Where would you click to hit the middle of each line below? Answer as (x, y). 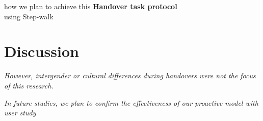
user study (20, 113)
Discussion (42, 51)
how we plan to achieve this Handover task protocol (91, 6)
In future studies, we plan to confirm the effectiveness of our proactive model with (131, 102)
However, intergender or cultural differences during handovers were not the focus (130, 75)
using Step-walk (29, 16)
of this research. (29, 85)
